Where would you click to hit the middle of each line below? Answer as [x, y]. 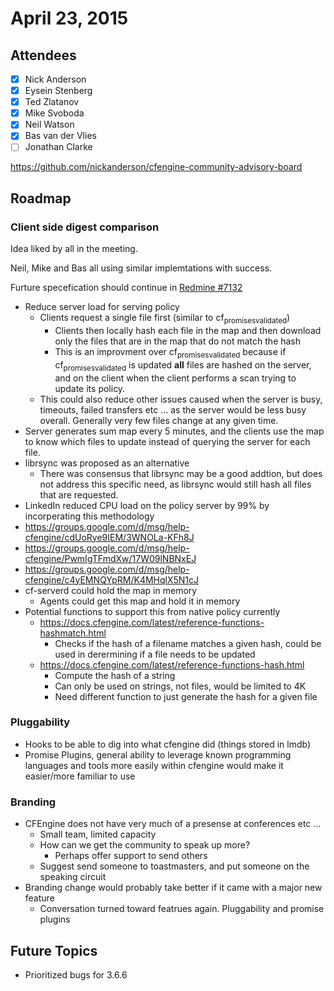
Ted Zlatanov [52, 102]
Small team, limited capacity [98, 834]
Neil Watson [49, 124]
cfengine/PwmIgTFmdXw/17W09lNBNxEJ [110, 558]
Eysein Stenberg [58, 91]
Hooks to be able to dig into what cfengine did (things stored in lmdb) [168, 744]
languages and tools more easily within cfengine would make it [154, 765]
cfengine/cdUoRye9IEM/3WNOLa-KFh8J [109, 537]
